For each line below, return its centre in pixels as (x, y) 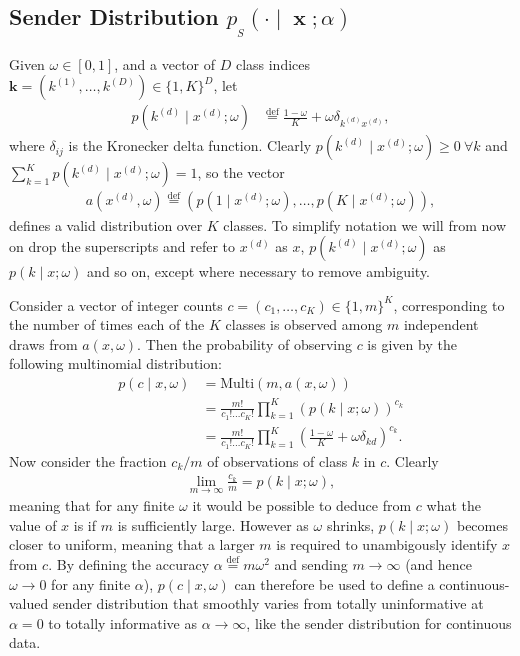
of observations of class (277, 460)
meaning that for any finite (92, 505)
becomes (482, 524)
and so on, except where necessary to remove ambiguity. (259, 271)
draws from (43, 343)
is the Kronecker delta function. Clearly (190, 145)
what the (453, 505)
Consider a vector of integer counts (116, 304)
